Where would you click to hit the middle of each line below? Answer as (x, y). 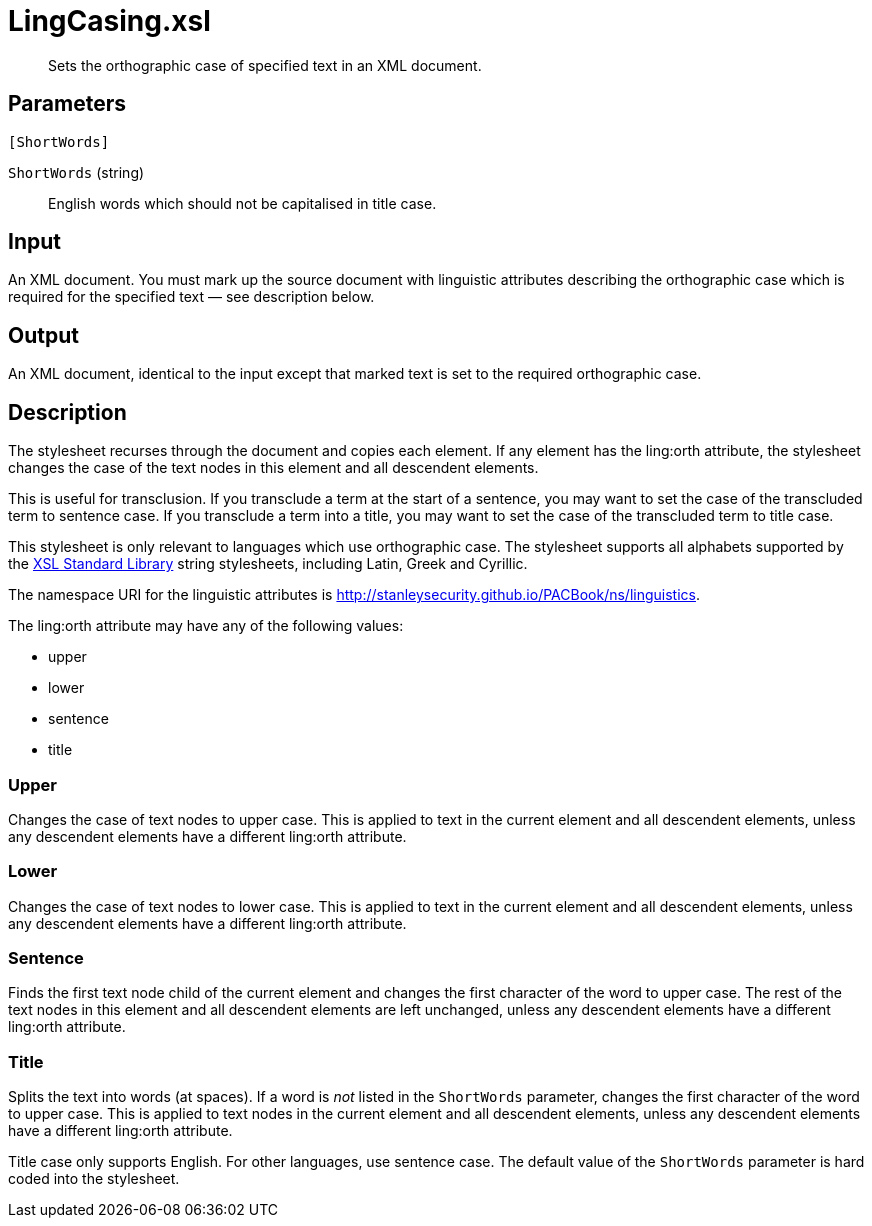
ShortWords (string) (76, 172)
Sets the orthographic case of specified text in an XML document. (265, 65)
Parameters (67, 104)
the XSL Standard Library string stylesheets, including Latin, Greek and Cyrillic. (268, 564)
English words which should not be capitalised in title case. (242, 203)
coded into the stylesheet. (94, 1179)
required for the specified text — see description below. (191, 297)
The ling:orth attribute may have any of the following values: (206, 626)
